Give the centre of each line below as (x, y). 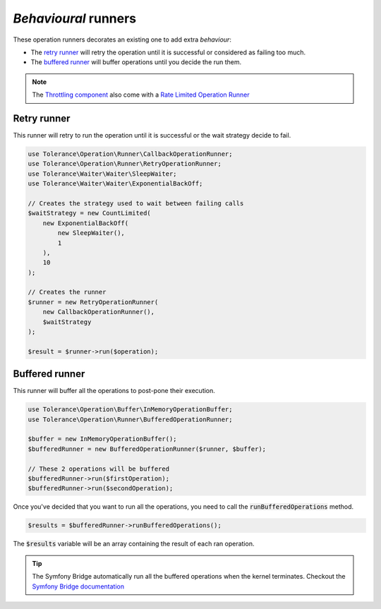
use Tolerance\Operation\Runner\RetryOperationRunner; (125, 164)
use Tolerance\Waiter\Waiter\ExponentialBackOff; (115, 184)
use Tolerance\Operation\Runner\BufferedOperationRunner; (130, 419)
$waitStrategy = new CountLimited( (89, 213)
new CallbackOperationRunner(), (99, 312)
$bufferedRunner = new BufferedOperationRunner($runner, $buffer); (147, 449)
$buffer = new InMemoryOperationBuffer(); (102, 439)
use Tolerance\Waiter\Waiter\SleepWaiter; (102, 174)
